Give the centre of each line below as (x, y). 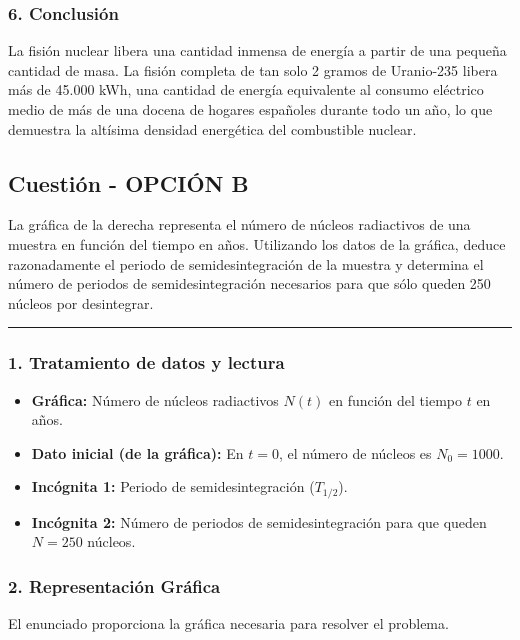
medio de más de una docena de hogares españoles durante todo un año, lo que (250, 109)
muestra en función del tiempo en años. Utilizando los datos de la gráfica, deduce (257, 243)
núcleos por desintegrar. (81, 302)
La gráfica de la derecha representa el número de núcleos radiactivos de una (239, 224)
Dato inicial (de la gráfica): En (137, 452)
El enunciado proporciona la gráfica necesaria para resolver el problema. (228, 623)
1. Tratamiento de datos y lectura (146, 362)
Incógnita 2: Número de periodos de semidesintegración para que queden (259, 521)
